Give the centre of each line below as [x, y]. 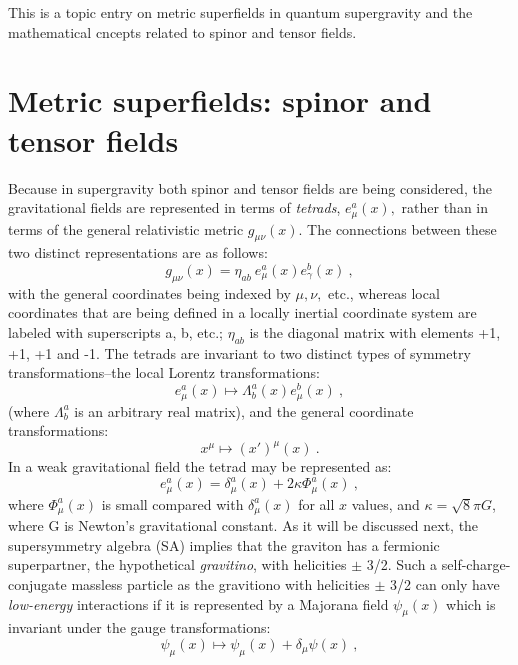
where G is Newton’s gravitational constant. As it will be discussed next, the [243, 525]
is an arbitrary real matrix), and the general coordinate [244, 410]
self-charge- [476, 564]
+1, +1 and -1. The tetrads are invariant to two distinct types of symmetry [239, 352]
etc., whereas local [384, 292]
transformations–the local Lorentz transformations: [164, 372]
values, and [385, 503]
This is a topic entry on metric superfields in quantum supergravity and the [240, 12]
